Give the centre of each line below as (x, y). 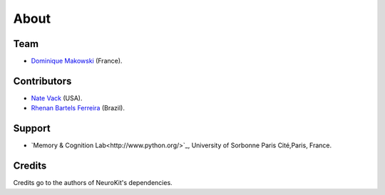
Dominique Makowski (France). (77, 61)
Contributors (42, 81)
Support (32, 128)
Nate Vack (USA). (57, 98)
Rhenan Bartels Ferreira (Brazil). (78, 108)
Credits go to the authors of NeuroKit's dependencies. (93, 183)
